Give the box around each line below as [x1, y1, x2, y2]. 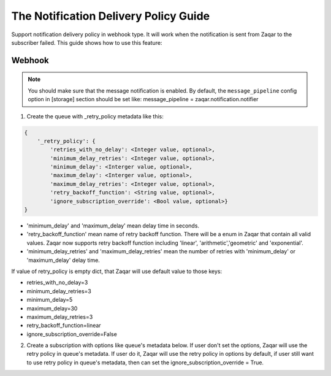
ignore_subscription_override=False [26, 330, 118, 337]
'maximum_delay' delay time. [26, 256, 101, 264]
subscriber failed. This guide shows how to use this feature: [11, 39, 162, 46]
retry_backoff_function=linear [26, 322, 101, 329]
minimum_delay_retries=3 [26, 287, 91, 294]
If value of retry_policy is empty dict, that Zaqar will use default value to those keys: [11, 267, 223, 275]
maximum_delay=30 [26, 304, 78, 312]
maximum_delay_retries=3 [26, 313, 93, 320]
